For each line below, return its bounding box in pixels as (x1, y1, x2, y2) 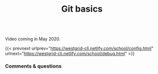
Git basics (61, 3, 103, 15)
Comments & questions (5, 63, 62, 70)
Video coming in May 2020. (5, 36, 61, 42)
